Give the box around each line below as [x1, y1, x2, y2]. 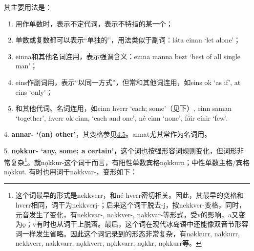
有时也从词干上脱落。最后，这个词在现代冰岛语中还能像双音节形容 [36, 219, 249, 229]
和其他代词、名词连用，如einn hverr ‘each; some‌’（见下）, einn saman [15, 103, 232, 113]
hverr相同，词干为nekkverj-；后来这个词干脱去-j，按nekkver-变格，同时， [15, 199, 246, 209]
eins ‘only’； [15, 86, 53, 97]
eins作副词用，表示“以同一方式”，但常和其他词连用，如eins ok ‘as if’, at [15, 77, 241, 87]
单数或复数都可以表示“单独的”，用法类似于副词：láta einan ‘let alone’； [15, 35, 241, 45]
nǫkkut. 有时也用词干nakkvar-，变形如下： [4, 166, 137, 176]
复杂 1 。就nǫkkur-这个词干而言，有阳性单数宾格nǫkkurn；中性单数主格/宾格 [10, 155, 250, 167]
